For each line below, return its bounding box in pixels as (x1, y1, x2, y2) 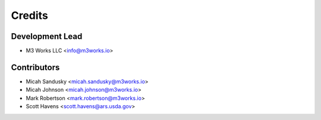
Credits (11, 9, 49, 22)
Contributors (11, 62, 60, 72)
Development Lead (11, 31, 83, 41)
